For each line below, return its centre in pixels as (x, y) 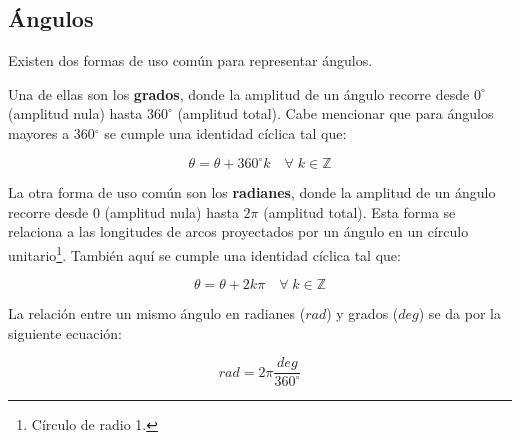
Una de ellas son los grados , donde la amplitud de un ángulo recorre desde (239, 93)
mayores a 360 (51, 132)
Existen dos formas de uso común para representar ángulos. (190, 60)
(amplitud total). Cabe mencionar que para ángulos (335, 113)
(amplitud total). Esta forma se (359, 211)
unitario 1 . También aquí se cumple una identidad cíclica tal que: (204, 253)
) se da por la (459, 313)
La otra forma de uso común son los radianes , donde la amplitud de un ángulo (252, 192)
